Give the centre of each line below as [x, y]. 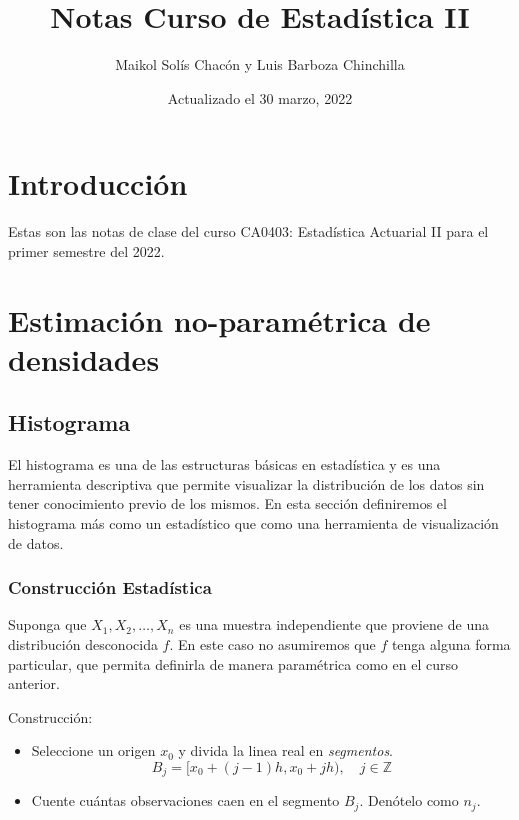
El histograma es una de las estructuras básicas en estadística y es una [224, 464]
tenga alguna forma [451, 643]
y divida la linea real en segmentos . [286, 750]
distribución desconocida [83, 643]
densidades [84, 358]
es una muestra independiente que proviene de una [334, 624]
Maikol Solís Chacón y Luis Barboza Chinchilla [260, 64]
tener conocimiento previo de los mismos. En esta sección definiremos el [227, 503]
